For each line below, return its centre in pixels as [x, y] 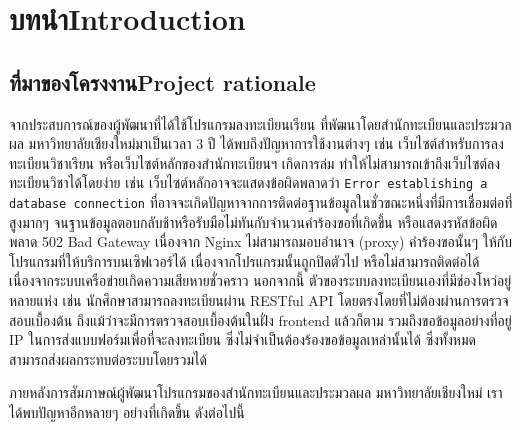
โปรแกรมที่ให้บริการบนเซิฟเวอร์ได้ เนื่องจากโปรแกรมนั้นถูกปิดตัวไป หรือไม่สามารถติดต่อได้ [244, 260]
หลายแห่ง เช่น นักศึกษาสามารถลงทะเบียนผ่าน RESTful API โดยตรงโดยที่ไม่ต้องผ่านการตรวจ [259, 300]
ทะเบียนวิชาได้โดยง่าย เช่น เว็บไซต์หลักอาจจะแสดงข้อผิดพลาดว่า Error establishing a [248, 182]
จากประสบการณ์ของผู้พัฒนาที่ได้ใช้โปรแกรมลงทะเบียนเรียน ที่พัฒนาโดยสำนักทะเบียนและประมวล [260, 123]
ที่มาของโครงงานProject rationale [162, 81]
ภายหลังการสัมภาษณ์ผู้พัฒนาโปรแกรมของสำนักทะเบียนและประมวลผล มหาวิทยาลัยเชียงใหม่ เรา [256, 392]
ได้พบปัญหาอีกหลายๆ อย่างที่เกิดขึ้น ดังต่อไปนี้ [127, 412]
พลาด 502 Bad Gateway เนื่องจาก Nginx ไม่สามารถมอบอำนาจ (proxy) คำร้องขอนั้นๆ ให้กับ [260, 241]
